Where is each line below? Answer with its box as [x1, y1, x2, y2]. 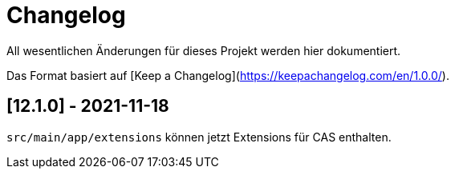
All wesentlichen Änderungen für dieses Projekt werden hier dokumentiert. [6, 43, 401, 58]
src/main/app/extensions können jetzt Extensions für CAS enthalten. [6, 129, 392, 144]
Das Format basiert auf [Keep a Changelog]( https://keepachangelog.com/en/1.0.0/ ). [6, 68, 449, 82]
